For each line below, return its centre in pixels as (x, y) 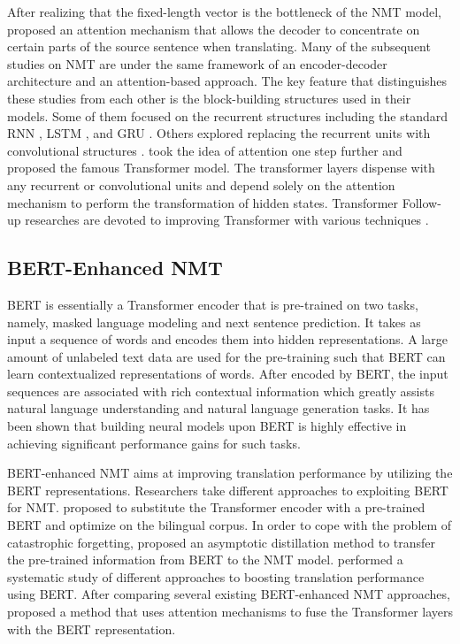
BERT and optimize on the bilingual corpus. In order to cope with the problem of (230, 525)
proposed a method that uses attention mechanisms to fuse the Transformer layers (230, 612)
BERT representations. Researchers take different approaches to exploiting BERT (228, 490)
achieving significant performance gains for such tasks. (154, 443)
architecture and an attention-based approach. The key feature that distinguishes (227, 81)
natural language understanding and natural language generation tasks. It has (218, 408)
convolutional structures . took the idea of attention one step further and (205, 150)
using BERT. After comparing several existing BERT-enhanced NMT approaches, (229, 594)
